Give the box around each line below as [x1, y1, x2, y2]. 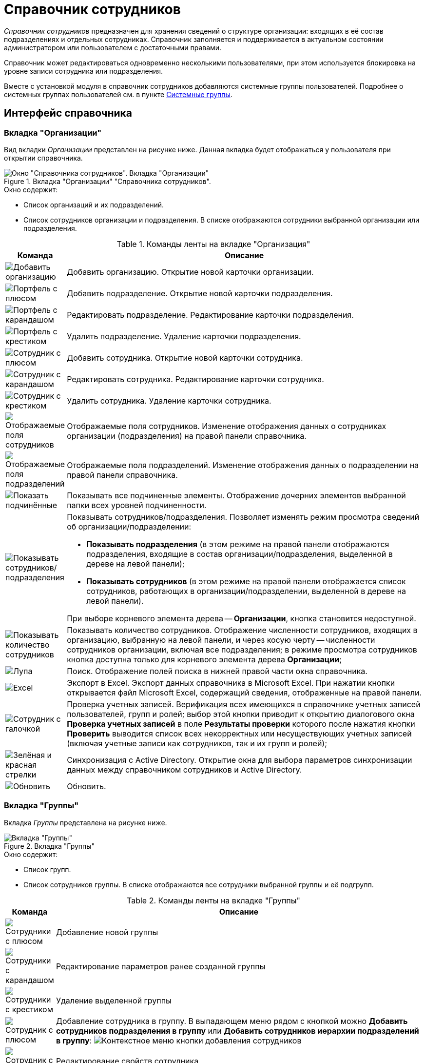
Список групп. [23, 865, 71, 874]
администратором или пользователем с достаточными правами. [4, 43, 222, 52]
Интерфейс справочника [4, 107, 133, 120]
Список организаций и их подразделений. [23, 200, 164, 209]
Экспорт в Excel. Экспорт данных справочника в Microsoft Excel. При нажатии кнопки [67, 677, 395, 688]
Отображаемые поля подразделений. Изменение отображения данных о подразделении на [67, 460, 419, 470]
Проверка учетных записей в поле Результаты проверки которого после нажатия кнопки [67, 718, 415, 729]
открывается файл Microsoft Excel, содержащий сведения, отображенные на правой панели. [67, 687, 422, 697]
